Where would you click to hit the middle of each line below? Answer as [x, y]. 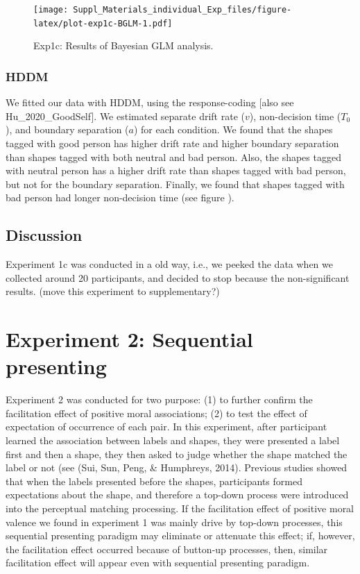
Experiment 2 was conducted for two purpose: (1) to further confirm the [159, 399]
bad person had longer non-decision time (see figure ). [120, 197]
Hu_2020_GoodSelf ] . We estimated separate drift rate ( [125, 116]
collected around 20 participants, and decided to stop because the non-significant [178, 277]
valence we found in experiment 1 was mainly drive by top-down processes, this [174, 522]
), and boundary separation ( [67, 129]
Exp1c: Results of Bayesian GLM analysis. [123, 45]
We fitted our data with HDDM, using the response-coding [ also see [150, 102]
